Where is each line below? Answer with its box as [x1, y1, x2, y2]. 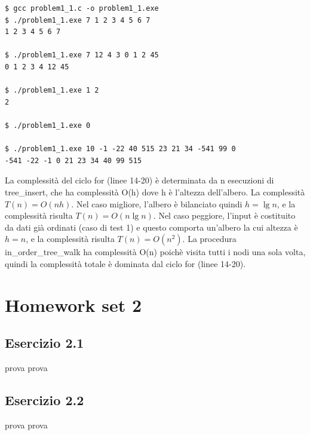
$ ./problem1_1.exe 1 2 [5, 86, 99, 95]
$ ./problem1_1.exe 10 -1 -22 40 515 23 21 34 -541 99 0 [5, 145, 236, 154]
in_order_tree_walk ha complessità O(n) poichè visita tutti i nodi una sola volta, [5, 246, 306, 258]
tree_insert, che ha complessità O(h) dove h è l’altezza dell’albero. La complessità [5, 185, 305, 198]
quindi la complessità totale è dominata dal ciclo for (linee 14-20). [5, 257, 246, 269]
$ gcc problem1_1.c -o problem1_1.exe [5, 4, 159, 13]
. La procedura [182, 232, 237, 245]
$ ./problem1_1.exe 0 [5, 121, 91, 130]
